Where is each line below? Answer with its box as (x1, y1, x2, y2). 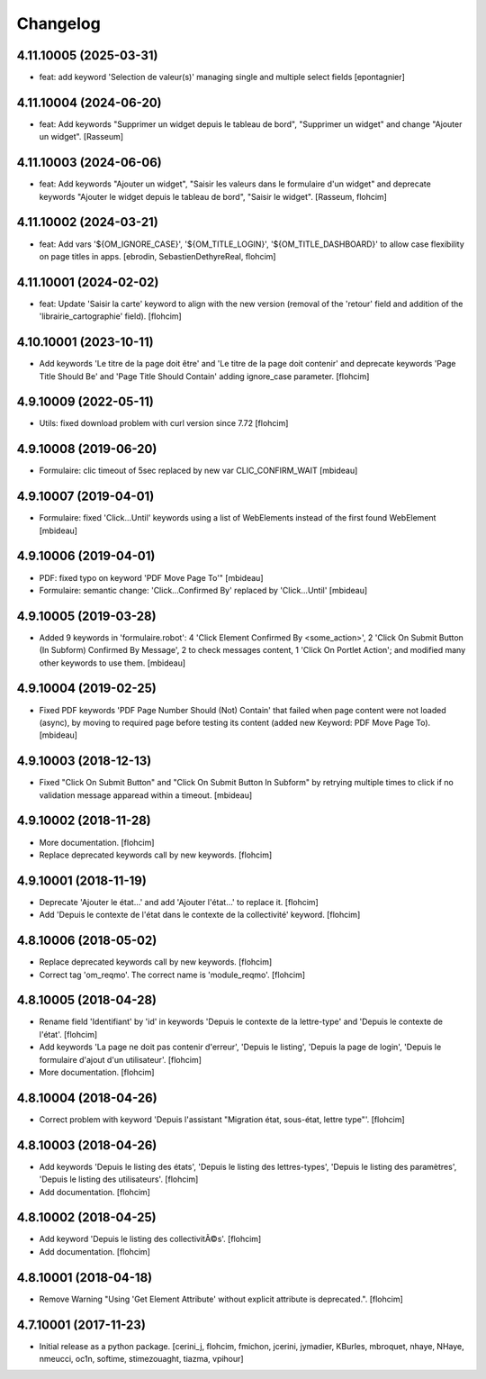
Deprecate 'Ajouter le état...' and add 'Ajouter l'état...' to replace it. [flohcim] (39, 896, 319, 907)
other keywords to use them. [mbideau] (39, 658, 186, 668)
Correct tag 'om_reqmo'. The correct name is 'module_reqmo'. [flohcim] (39, 969, 306, 980)
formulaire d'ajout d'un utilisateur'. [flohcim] (39, 1054, 202, 1065)
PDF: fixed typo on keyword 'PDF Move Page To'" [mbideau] (39, 572, 264, 583)
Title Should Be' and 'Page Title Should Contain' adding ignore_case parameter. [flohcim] (39, 370, 370, 382)
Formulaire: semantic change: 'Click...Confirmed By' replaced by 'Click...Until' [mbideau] (39, 585, 368, 595)
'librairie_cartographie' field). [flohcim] (39, 311, 182, 322)
